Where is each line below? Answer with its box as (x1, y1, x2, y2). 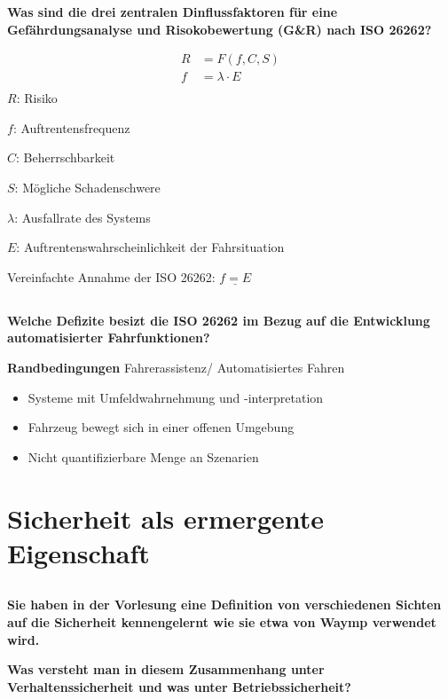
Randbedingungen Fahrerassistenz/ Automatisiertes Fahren (7, 358, 345, 377)
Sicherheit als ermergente (7, 499, 325, 536)
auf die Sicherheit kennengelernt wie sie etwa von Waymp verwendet (7, 612, 436, 631)
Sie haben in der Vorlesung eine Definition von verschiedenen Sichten (7, 595, 442, 614)
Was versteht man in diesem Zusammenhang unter (7, 660, 325, 679)
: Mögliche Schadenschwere (14, 178, 161, 197)
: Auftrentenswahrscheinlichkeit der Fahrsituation (16, 238, 285, 256)
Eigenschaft (7, 534, 150, 570)
